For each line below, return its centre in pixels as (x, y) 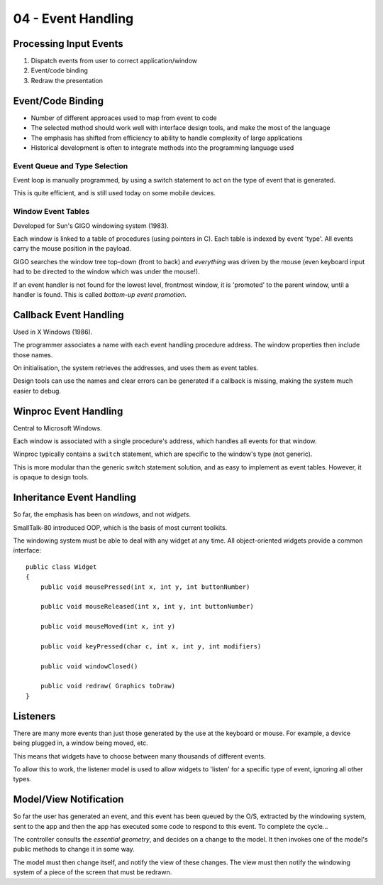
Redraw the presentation (67, 80)
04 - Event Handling (73, 18)
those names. (33, 354)
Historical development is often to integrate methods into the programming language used (162, 147)
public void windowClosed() (89, 666)
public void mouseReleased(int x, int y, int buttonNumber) (147, 607)
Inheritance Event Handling (74, 498)
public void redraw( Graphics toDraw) (108, 686)
